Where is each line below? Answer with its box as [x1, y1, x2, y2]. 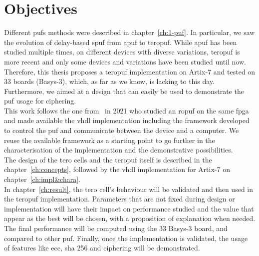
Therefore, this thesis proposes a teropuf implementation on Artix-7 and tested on [4, 66, 256, 76]
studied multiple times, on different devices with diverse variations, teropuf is [4, 46, 240, 57]
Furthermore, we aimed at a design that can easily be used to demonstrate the [4, 85, 244, 96]
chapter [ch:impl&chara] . [4, 174, 80, 184]
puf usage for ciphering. [4, 95, 76, 106]
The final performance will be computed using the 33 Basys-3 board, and [4, 223, 228, 233]
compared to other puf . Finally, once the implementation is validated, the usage [4, 232, 248, 243]
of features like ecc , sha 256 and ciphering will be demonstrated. [4, 242, 200, 253]
